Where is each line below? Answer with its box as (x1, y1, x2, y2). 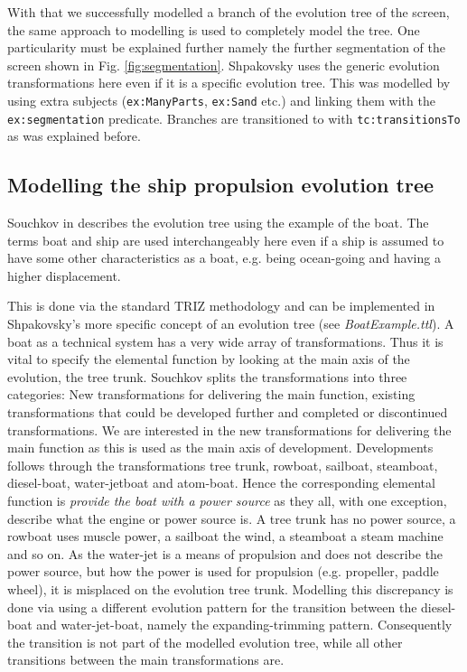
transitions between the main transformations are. (7, 650, 285, 669)
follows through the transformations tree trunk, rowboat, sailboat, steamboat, (7, 455, 438, 474)
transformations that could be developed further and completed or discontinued (7, 403, 448, 422)
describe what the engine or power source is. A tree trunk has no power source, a (7, 509, 456, 527)
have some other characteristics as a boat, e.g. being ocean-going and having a (7, 248, 441, 267)
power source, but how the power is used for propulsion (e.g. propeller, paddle (7, 562, 439, 581)
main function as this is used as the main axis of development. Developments (7, 438, 434, 457)
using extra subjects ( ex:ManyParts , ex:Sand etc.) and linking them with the (7, 90, 435, 109)
